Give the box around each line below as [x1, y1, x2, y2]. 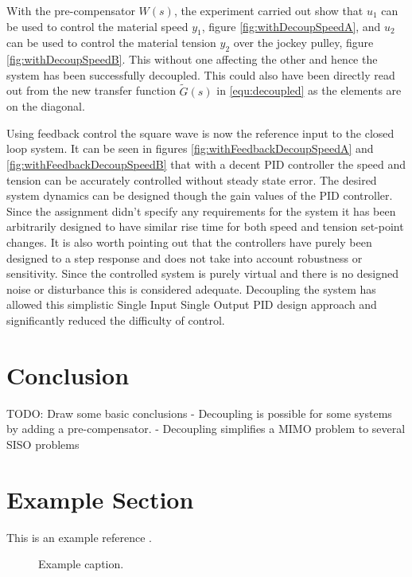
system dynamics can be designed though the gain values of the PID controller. [6, 187, 393, 204]
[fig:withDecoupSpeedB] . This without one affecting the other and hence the [6, 51, 378, 68]
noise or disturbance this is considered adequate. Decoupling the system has [6, 280, 376, 297]
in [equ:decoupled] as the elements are [216, 82, 402, 99]
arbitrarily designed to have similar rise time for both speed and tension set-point [6, 218, 404, 235]
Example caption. [38, 556, 124, 572]
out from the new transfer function [6, 82, 176, 99]
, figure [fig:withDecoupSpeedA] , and [201, 18, 381, 34]
